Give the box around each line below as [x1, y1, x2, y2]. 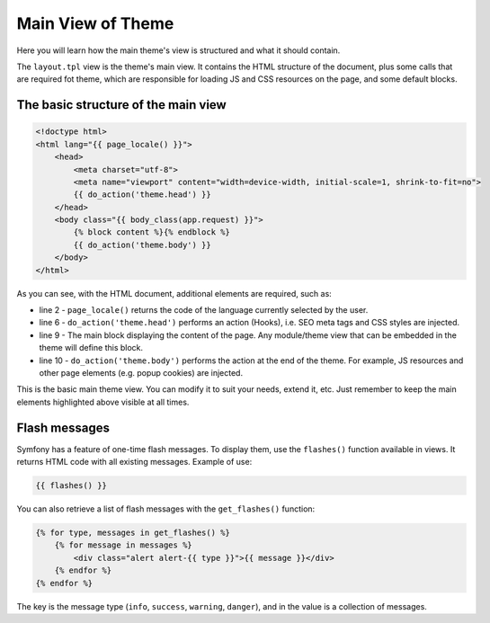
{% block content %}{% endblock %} [73, 227, 231, 237]
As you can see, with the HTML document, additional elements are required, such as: [16, 288, 332, 298]
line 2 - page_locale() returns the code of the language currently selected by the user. [39, 305, 369, 315]
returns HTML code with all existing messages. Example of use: [16, 457, 253, 467]
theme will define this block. [39, 343, 144, 353]
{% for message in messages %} [54, 540, 192, 550]
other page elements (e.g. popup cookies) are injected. [39, 367, 243, 378]
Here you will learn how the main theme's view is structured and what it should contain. [16, 45, 341, 56]
